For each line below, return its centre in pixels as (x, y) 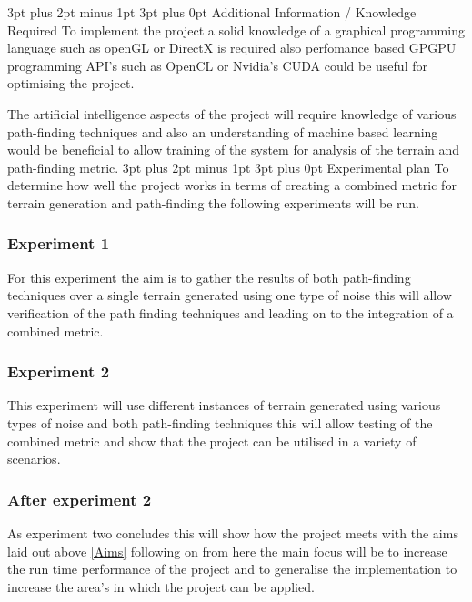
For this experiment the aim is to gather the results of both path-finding (209, 277)
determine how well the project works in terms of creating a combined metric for (232, 185)
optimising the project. (71, 83)
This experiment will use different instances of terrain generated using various (224, 405)
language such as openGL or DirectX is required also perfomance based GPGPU (232, 48)
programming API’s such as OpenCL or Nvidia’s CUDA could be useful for (217, 65)
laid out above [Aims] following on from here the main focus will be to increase (227, 551)
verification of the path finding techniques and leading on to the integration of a (231, 312)
